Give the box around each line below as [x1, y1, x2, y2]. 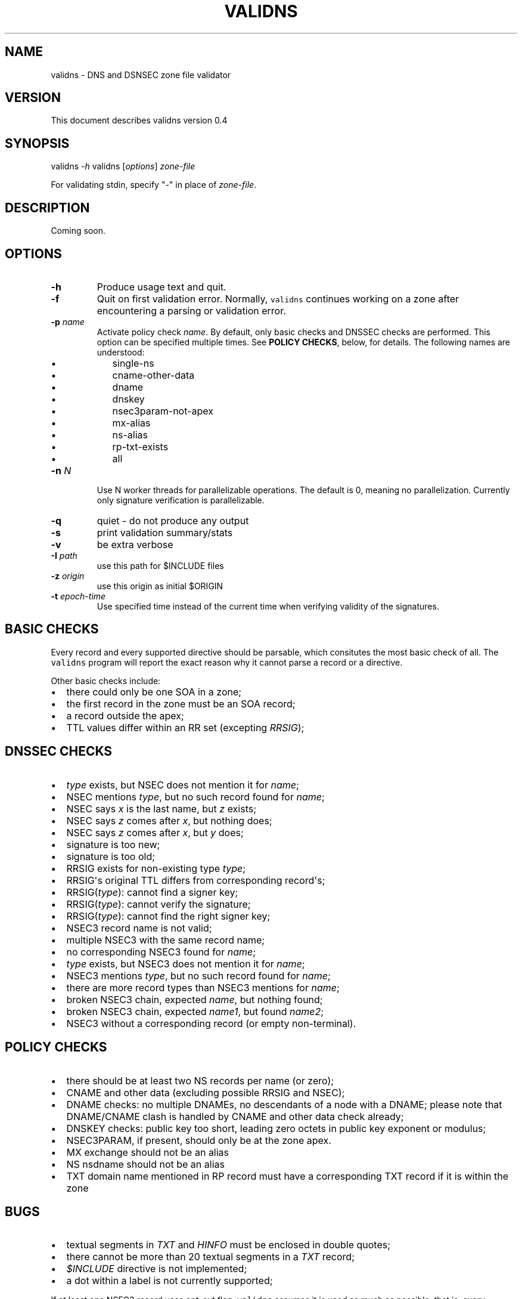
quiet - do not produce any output [97, 514, 249, 527]
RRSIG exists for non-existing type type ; [66, 862, 246, 874]
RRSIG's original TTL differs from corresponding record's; [66, 874, 325, 886]
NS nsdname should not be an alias [66, 1158, 225, 1170]
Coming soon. [51, 225, 105, 236]
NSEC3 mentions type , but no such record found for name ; [66, 969, 331, 982]
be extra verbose [97, 538, 173, 550]
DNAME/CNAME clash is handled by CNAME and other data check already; [66, 1110, 404, 1122]
